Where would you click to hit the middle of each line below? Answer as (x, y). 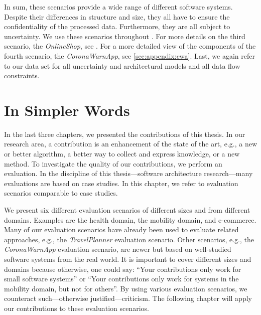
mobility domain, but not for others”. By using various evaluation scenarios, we (126, 288)
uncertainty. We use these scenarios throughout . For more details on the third (125, 36)
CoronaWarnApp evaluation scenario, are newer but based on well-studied (118, 249)
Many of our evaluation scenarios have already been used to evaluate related (121, 229)
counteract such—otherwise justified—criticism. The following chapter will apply (128, 298)
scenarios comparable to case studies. (61, 193)
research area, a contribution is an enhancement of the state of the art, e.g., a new (130, 144)
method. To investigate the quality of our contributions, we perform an (113, 163)
